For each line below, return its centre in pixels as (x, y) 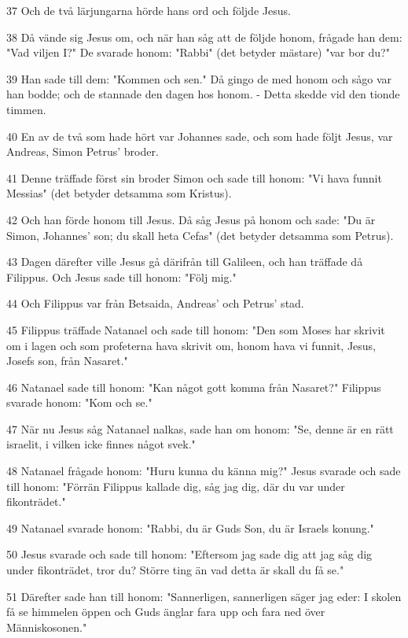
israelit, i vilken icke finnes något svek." (101, 444)
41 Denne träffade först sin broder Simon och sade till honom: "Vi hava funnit (194, 177)
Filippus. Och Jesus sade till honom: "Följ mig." (121, 277)
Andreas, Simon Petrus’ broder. (83, 151)
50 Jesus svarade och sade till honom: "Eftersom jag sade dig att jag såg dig (189, 554)
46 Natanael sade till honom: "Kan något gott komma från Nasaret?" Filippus (194, 387)
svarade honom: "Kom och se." (79, 402)
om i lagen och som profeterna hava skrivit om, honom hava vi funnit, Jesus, (191, 345)
